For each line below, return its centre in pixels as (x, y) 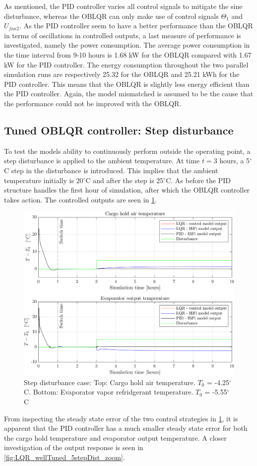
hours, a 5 (235, 161)
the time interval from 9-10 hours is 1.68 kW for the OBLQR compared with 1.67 (128, 54)
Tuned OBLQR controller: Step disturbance (119, 130)
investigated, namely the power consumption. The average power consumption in (127, 45)
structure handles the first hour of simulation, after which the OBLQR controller (127, 190)
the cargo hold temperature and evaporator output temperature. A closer (115, 437)
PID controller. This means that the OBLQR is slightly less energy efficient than (127, 84)
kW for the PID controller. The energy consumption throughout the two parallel (126, 64)
